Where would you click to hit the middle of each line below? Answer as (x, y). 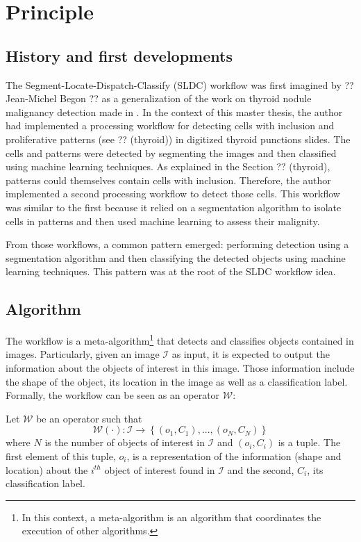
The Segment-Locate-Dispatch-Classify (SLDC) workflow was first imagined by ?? (180, 84)
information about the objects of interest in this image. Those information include (180, 367)
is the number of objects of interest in (125, 442)
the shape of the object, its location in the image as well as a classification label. (177, 381)
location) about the (47, 469)
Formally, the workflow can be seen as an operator (113, 395)
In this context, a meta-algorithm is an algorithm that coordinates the (171, 517)
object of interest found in (160, 469)
